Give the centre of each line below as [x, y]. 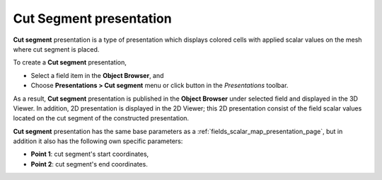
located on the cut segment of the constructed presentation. [101, 118]
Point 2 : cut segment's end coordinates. [89, 164]
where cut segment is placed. [56, 49]
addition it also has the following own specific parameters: [98, 141]
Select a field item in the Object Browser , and [97, 75]
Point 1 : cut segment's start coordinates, [90, 154]
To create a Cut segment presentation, [70, 62]
